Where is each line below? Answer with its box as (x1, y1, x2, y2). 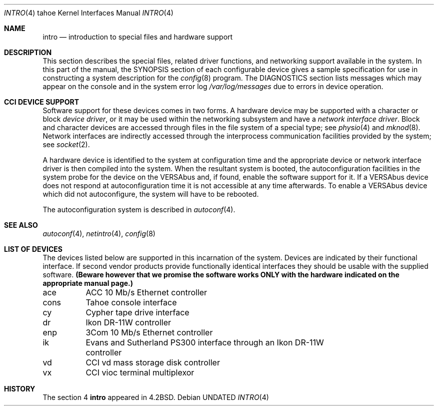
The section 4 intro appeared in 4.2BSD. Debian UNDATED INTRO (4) (42, 393, 269, 401)
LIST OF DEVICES (4, 245, 62, 253)
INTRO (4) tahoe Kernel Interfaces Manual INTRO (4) (4, 9, 173, 17)
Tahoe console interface (85, 297, 177, 307)
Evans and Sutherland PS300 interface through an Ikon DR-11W (85, 337, 324, 347)
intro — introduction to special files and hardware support (42, 33, 233, 41)
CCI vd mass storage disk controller (85, 357, 220, 367)
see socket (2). (42, 140, 90, 149)
